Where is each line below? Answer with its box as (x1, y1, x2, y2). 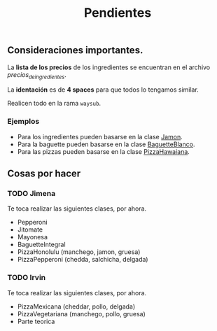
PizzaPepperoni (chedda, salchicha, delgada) (17, 255, 148, 264)
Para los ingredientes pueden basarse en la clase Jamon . (17, 132, 183, 141)
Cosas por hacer (7, 168, 81, 180)
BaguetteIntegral (17, 240, 66, 249)
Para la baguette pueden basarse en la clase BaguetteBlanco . (17, 140, 195, 148)
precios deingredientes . (7, 70, 66, 80)
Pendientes (83, 5, 152, 21)
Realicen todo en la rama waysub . (7, 99, 101, 108)
